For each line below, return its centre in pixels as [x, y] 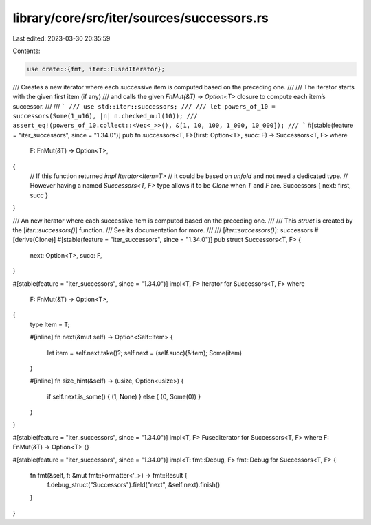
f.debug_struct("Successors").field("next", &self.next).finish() [134, 485]
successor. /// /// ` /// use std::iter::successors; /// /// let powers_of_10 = [144, 106]
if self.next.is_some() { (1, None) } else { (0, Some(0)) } [124, 396]
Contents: [26, 51]
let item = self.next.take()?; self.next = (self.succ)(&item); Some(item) [145, 353]
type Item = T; [50, 324]
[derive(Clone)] [34, 240]
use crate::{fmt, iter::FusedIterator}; [96, 69]
